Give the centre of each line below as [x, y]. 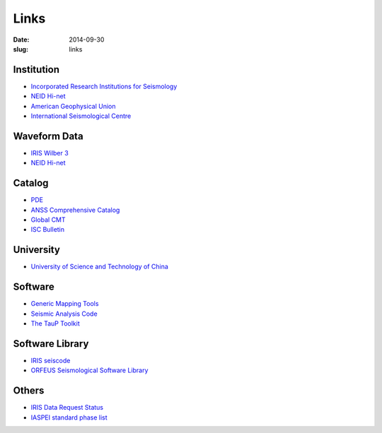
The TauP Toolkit [56, 323]
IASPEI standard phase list [69, 417]
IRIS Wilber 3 [50, 153]
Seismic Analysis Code [64, 314]
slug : [21, 49]
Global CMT [48, 220]
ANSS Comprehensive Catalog [75, 210]
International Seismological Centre [81, 116]
